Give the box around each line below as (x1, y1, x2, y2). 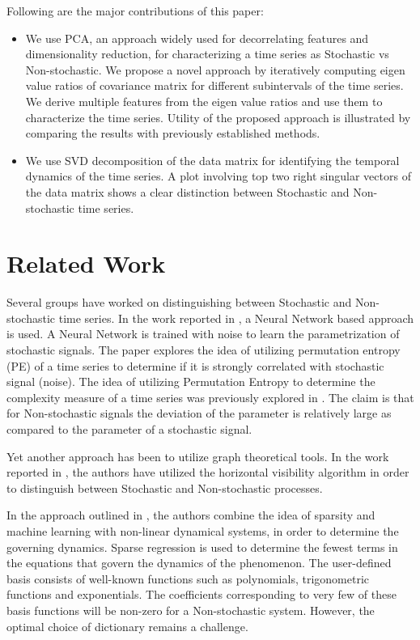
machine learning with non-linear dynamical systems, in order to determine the (6, 522, 399, 539)
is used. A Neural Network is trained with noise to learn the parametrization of (6, 325, 400, 342)
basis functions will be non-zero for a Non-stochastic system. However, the (6, 601, 375, 618)
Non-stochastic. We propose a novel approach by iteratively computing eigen (25, 61, 405, 78)
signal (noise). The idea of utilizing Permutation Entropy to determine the (6, 373, 375, 390)
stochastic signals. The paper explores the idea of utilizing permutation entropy (6, 341, 401, 358)
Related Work (6, 247, 166, 280)
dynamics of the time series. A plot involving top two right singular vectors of (25, 167, 411, 184)
